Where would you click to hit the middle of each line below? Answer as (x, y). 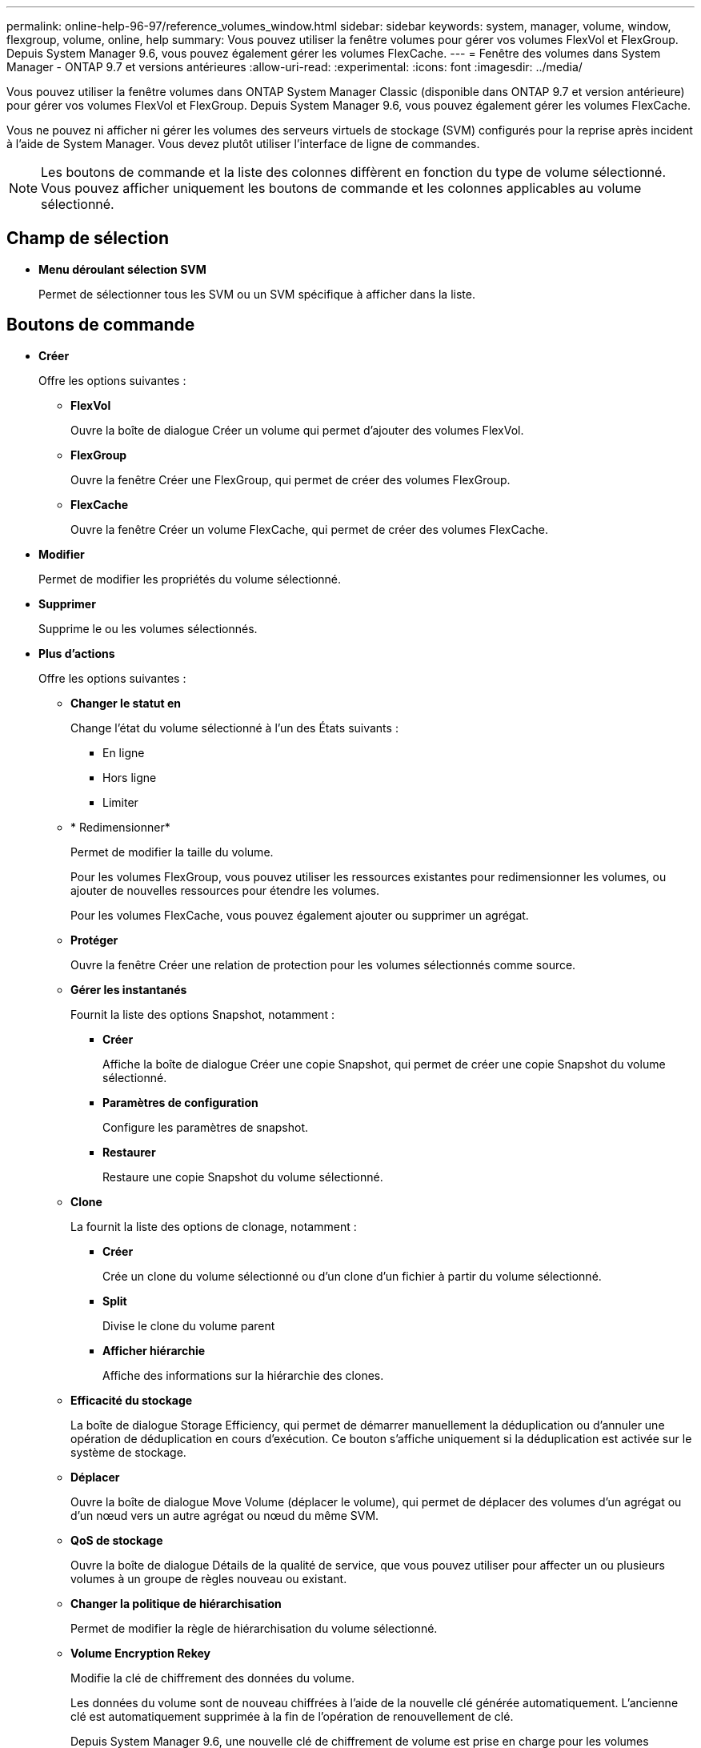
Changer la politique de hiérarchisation (176, 1603)
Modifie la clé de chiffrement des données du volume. (213, 1678)
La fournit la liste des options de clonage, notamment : (214, 1226)
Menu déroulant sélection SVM (122, 269)
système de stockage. (128, 1452)
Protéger (94, 940)
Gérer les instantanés (129, 989)
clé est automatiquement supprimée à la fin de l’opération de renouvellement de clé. (292, 1716)
